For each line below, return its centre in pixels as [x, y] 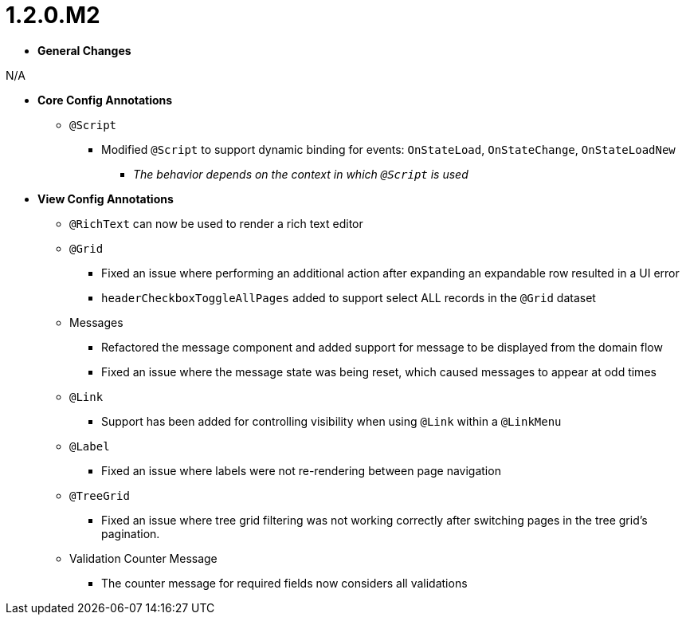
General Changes [84, 50]
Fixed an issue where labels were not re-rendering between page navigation [301, 470]
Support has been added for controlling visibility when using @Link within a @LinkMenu [331, 421]
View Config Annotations [106, 198]
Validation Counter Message [143, 558]
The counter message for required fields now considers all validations [284, 583]
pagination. [131, 533]
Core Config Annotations [105, 100]
